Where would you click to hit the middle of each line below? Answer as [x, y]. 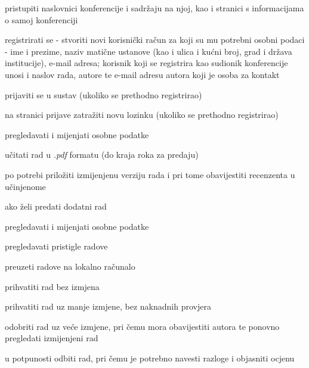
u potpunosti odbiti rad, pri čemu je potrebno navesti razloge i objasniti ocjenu [150, 358]
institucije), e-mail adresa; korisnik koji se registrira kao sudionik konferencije [146, 63]
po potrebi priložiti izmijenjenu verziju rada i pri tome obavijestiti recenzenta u [150, 174]
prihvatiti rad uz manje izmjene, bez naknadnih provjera [108, 306]
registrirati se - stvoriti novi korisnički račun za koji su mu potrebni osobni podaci [155, 40]
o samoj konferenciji [41, 19]
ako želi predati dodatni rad [56, 206]
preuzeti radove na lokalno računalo [70, 266]
